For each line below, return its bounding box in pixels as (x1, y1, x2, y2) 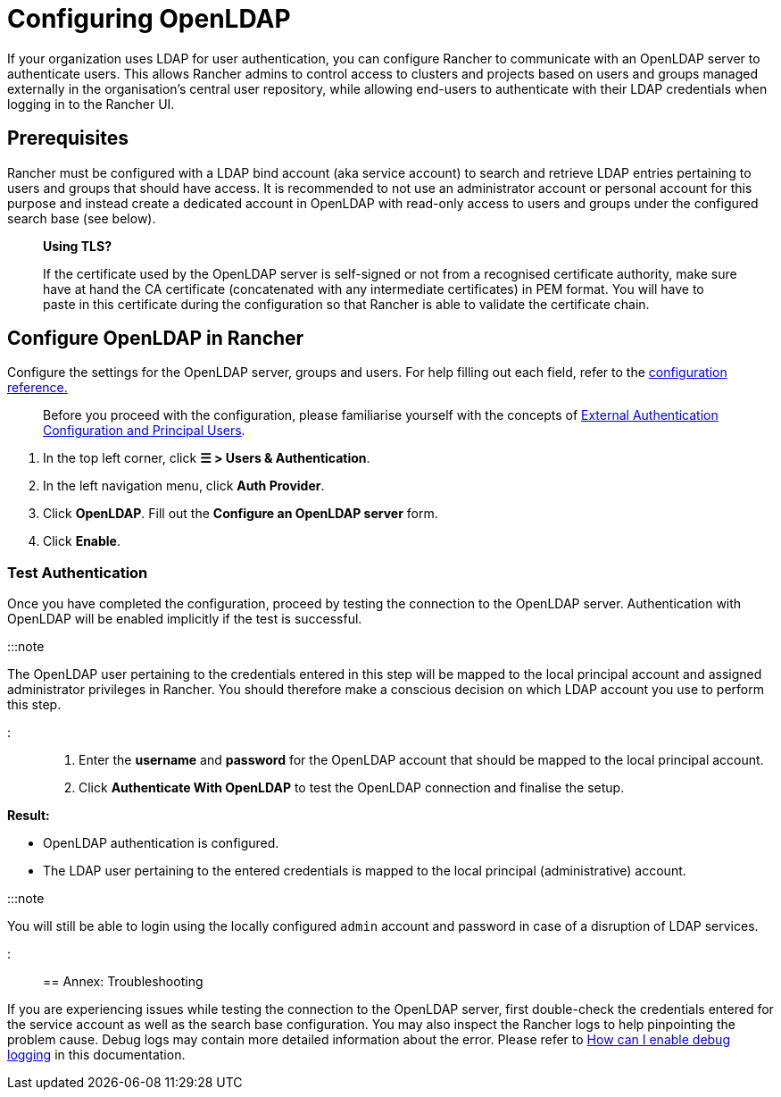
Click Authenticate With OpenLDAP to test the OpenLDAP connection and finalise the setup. (79, 780, 625, 796)
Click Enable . (43, 533, 120, 549)
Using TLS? (43, 238, 112, 254)
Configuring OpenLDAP (7, 4, 291, 34)
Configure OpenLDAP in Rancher (7, 327, 304, 350)
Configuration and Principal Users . (43, 423, 245, 439)
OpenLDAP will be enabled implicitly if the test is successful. (7, 611, 362, 627)
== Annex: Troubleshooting (43, 974, 204, 990)
